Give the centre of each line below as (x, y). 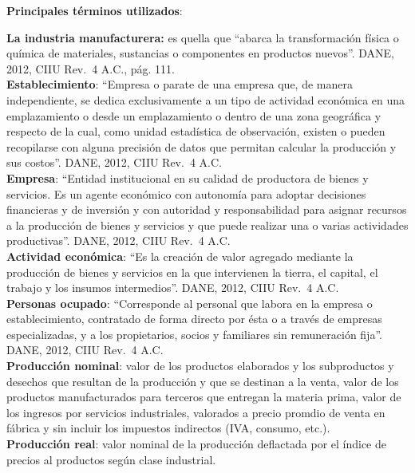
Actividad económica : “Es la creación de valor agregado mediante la (180, 256)
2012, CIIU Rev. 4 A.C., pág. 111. (91, 68)
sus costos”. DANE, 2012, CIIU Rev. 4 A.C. (114, 162)
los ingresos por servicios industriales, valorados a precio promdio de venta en (196, 412)
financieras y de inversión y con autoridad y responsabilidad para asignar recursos (207, 209)
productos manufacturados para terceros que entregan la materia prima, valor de (204, 397)
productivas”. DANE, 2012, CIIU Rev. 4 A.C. (119, 240)
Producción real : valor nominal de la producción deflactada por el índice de (196, 444)
